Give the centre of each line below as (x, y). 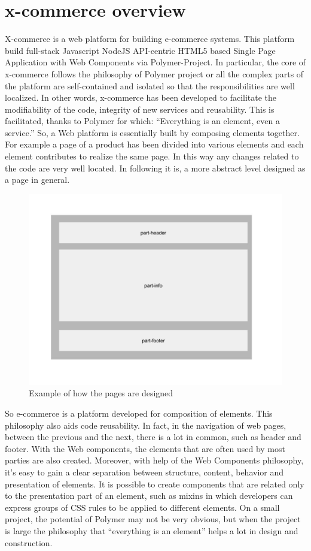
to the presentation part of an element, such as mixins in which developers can (149, 496)
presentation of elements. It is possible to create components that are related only (155, 484)
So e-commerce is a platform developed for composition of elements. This (139, 413)
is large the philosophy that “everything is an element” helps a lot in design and (152, 530)
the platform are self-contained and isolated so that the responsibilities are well (150, 85)
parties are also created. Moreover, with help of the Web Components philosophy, (154, 460)
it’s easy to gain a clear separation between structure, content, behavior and (144, 472)
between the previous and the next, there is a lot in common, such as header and (153, 437)
